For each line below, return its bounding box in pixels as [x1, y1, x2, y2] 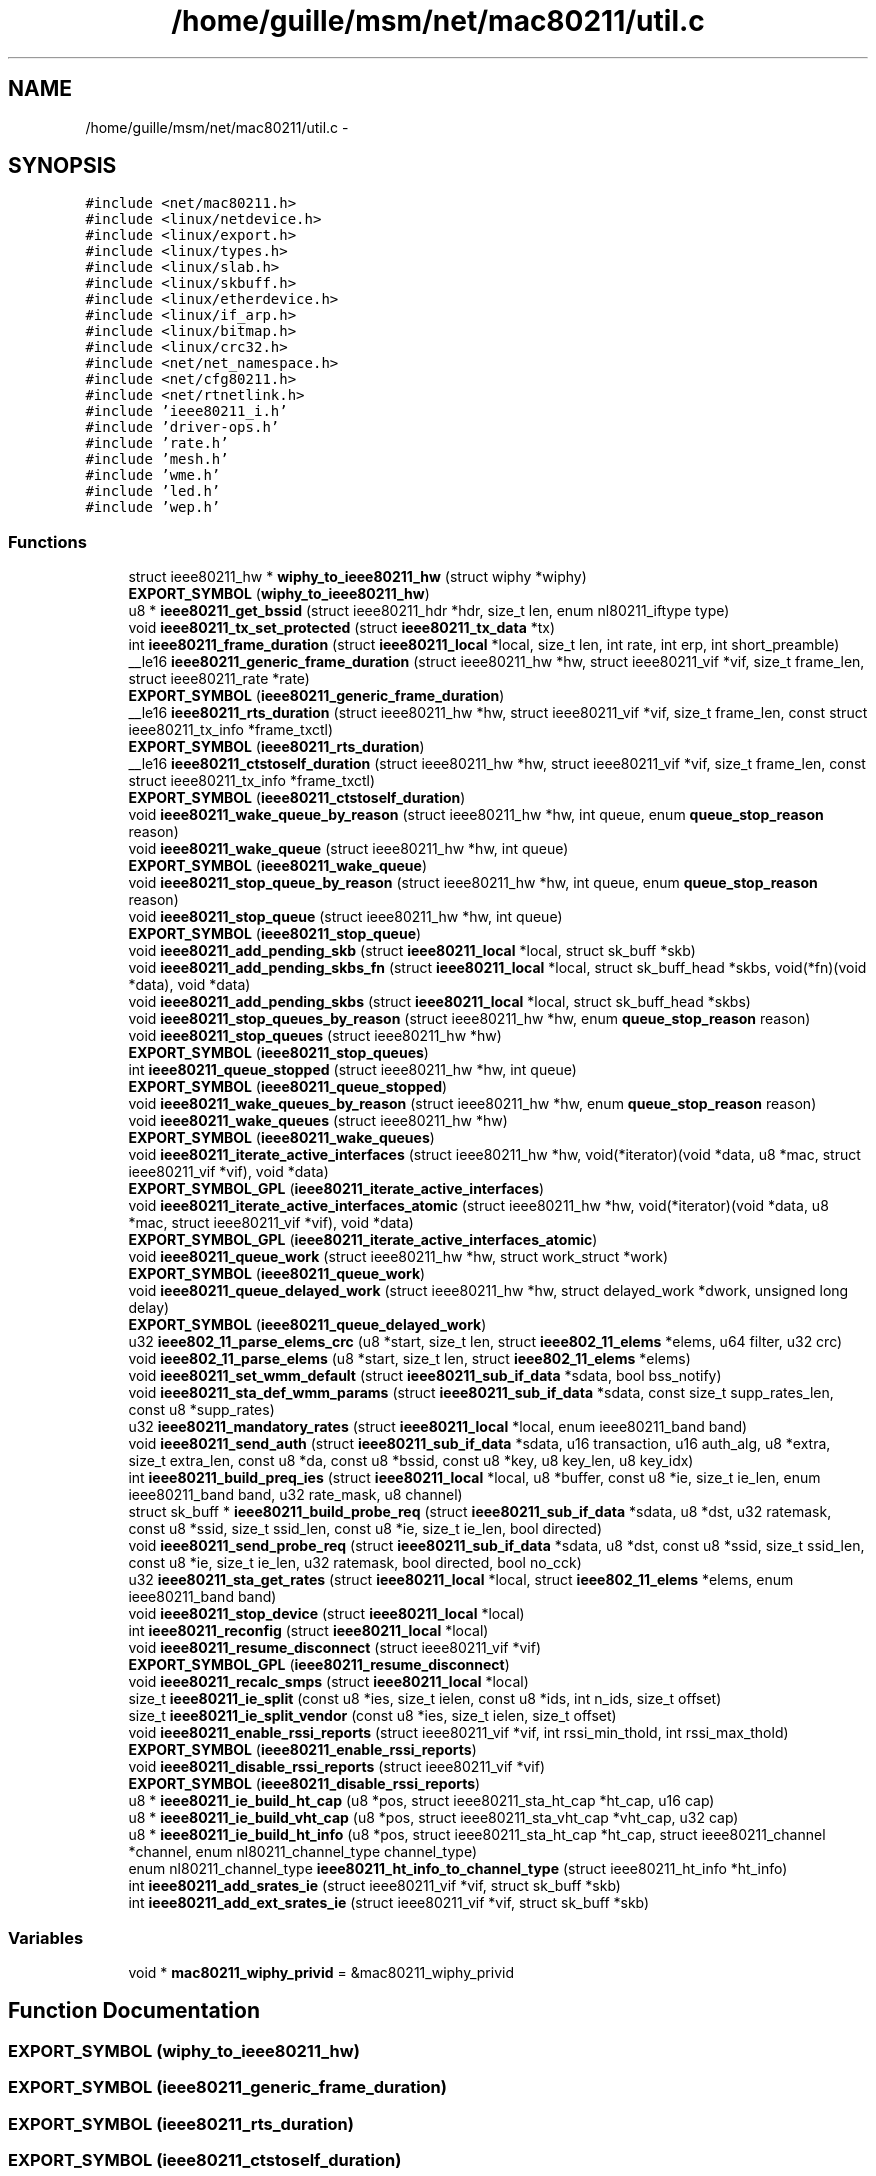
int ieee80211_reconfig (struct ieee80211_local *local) [128, 1622, 489, 1640]
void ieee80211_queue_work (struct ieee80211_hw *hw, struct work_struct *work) [128, 1248, 669, 1266]
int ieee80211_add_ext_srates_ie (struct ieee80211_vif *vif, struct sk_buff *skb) [128, 1894, 650, 1912]
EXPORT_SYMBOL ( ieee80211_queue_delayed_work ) [128, 1316, 487, 1334]
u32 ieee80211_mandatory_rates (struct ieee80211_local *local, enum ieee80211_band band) [128, 1418, 748, 1436]
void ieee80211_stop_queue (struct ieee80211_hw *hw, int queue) [128, 908, 563, 926]
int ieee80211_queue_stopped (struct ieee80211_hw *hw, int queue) [128, 1061, 577, 1079]
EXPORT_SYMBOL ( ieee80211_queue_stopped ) [128, 1078, 448, 1096]
